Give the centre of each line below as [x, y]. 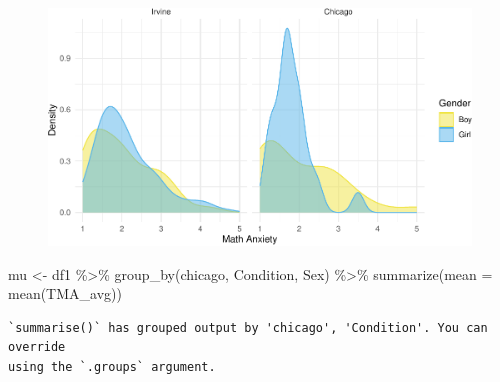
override [37, 347]
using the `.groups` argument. [112, 367]
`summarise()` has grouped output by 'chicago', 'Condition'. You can [248, 327]
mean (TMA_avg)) [65, 293]
